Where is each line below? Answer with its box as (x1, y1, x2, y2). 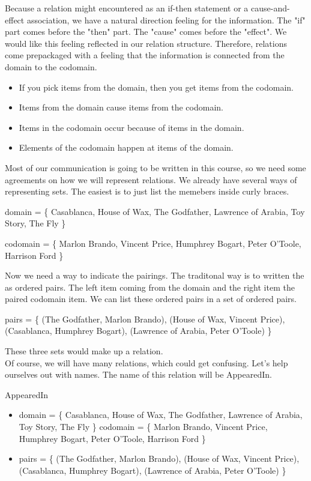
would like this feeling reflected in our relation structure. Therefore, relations (5, 37, 287, 49)
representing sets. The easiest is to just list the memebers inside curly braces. (5, 185, 289, 198)
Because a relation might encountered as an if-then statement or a (5, 2, 249, 14)
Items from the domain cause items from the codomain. (19, 101, 223, 113)
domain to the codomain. (5, 60, 97, 73)
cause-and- (250, 2, 290, 14)
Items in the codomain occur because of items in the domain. (19, 121, 244, 133)
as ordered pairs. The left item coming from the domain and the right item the (5, 280, 295, 293)
